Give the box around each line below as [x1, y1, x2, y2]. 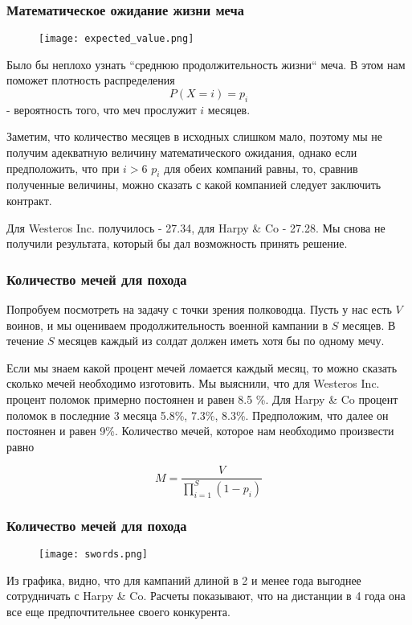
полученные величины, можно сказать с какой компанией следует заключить [6, 176, 381, 193]
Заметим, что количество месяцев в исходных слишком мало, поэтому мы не [6, 128, 383, 145]
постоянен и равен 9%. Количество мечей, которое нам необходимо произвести [6, 422, 394, 439]
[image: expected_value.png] [39, 33, 194, 45]
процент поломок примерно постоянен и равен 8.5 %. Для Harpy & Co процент [6, 391, 398, 407]
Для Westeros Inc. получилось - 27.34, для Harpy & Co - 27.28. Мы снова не [6, 219, 385, 236]
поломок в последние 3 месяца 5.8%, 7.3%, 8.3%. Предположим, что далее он [6, 406, 389, 423]
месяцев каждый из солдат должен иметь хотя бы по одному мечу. [58, 332, 385, 349]
